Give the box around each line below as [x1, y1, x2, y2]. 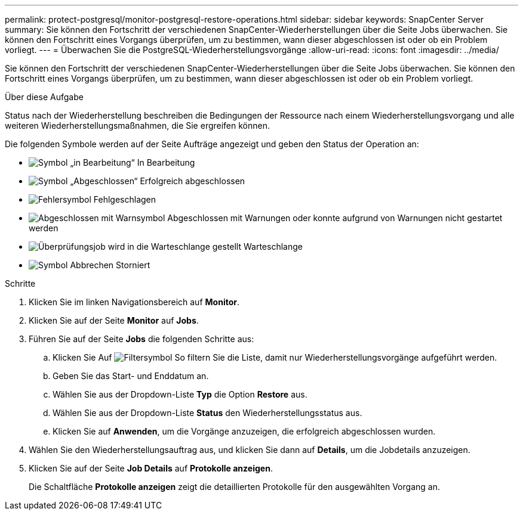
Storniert [116, 260, 150, 270]
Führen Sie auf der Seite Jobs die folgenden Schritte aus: [29, 334, 254, 344]
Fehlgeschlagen [93, 194, 156, 204]
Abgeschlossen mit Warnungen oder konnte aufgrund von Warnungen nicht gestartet [167, 213, 503, 223]
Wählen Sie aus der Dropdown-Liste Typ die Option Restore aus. [53, 389, 307, 399]
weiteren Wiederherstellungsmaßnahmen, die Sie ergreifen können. [5, 120, 270, 131]
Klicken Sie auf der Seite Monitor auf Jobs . [29, 315, 199, 325]
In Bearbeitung [137, 157, 195, 167]
